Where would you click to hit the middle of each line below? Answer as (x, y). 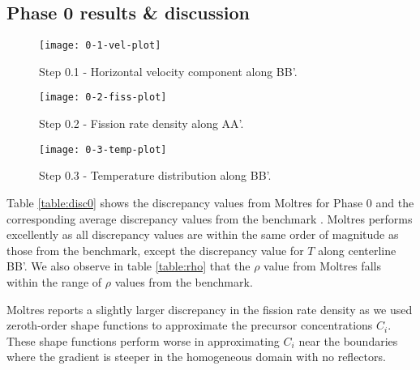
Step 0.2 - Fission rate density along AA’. (141, 123)
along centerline (357, 250)
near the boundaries (348, 340)
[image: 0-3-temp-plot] (103, 149)
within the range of (54, 281)
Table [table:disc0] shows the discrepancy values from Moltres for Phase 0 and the (210, 202)
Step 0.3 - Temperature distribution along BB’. (155, 175)
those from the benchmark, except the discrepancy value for (155, 250)
